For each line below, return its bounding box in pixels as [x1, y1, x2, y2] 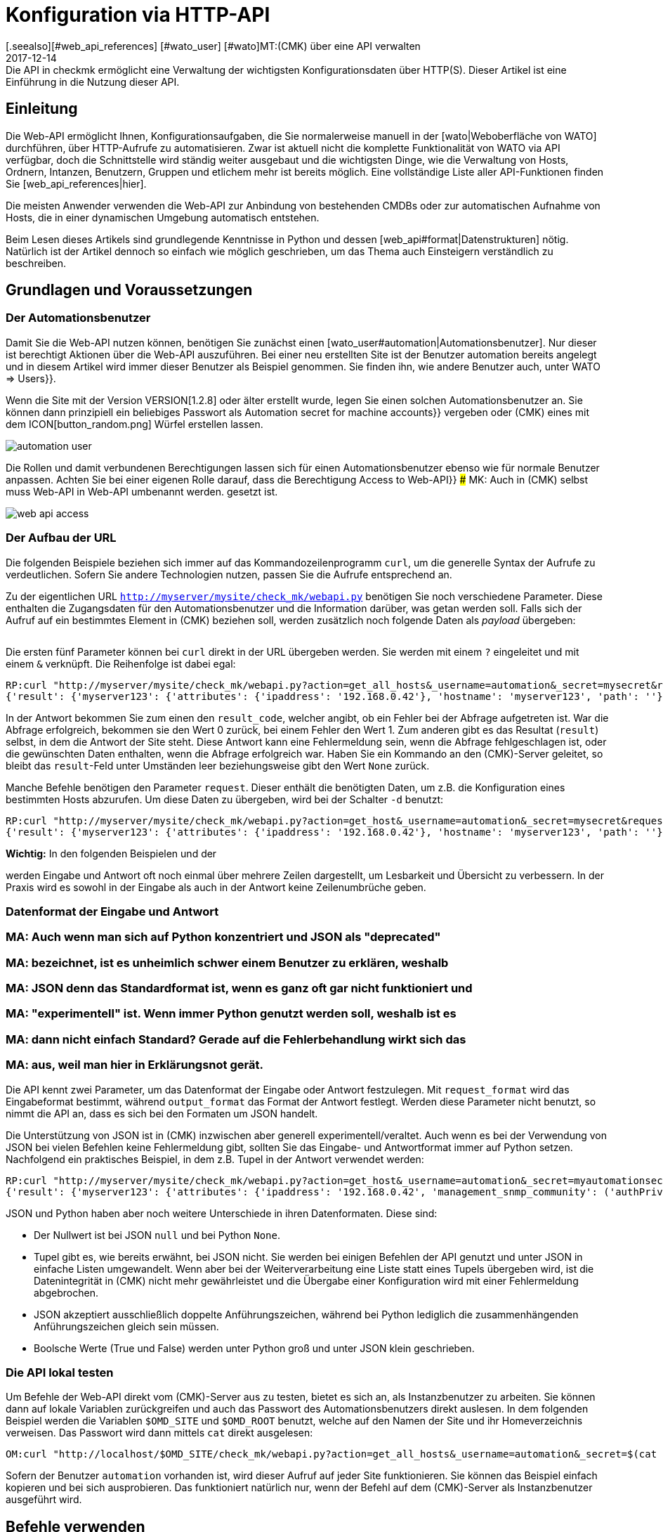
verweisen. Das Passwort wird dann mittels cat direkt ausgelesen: [6, 1427, 313, 1439]
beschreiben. [6, 257, 67, 269]
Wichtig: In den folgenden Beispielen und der [6, 847, 217, 859]
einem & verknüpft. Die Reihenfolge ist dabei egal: [6, 657, 236, 670]
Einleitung [6, 100, 78, 118]
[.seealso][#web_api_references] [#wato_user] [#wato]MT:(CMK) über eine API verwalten [6, 39, 421, 52]
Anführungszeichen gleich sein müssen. [34, 1320, 219, 1332]
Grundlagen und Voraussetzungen [6, 281, 253, 299]
